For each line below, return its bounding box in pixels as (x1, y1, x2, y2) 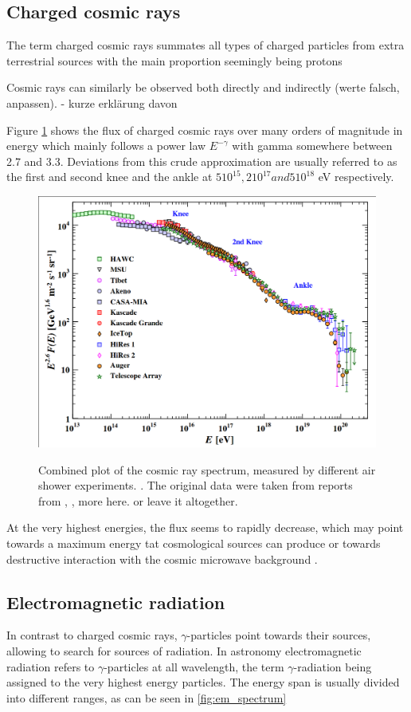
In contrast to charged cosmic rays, (6, 627, 178, 643)
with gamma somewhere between (232, 137, 393, 154)
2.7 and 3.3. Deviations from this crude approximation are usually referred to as (6, 152, 397, 169)
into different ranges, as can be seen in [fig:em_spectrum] (6, 689, 287, 706)
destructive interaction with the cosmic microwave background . (6, 550, 318, 567)
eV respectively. (318, 168, 394, 185)
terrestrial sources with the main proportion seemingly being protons (6, 52, 342, 69)
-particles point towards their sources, (186, 627, 371, 643)
